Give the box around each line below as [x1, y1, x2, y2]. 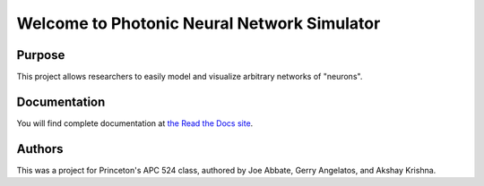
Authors [16, 141, 64, 156]
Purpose [16, 47, 65, 63]
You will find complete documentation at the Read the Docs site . [16, 117, 254, 129]
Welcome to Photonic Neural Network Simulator [16, 13, 381, 33]
